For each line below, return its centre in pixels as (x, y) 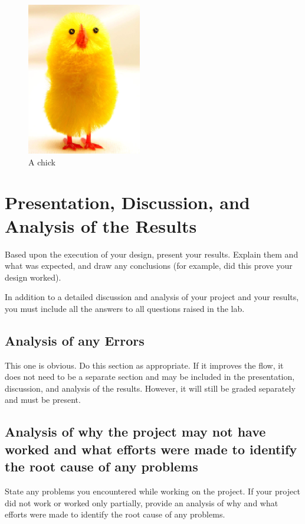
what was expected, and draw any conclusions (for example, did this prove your (149, 266)
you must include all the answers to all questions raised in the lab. (125, 308)
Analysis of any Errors (75, 340)
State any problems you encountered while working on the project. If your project (152, 491)
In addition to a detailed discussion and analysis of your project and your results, (152, 297)
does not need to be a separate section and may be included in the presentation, (150, 377)
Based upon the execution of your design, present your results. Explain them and (152, 254)
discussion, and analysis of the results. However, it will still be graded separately (150, 388)
